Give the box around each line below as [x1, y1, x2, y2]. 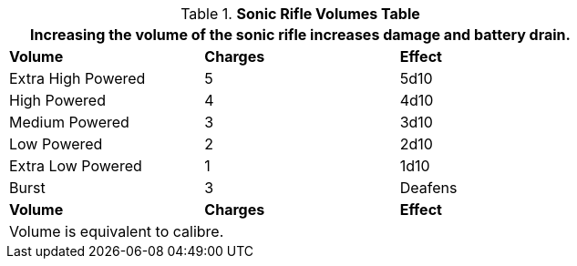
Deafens [399, 179, 458, 197]
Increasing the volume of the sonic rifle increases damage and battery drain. [30, 26, 571, 44]
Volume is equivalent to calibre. [9, 222, 224, 240]
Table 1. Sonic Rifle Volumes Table [180, 5, 420, 23]
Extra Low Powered [9, 157, 142, 175]
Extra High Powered [9, 69, 146, 87]
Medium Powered [9, 113, 129, 131]
